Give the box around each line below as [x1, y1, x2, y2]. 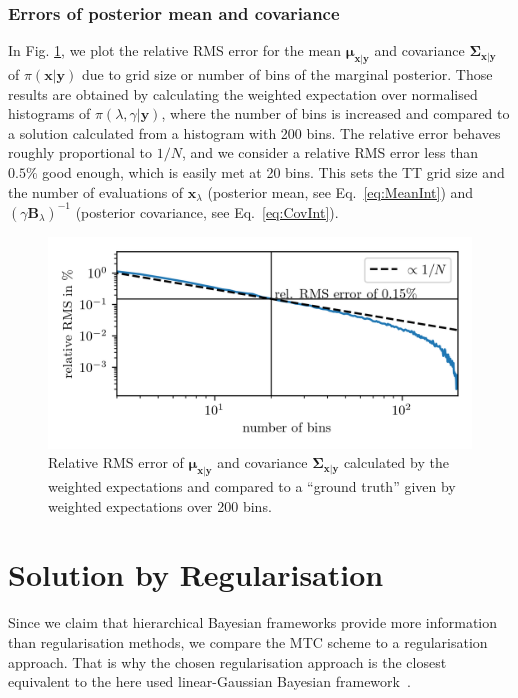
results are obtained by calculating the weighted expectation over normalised [8, 83, 478, 104]
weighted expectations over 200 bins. [48, 495, 272, 516]
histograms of [8, 103, 91, 124]
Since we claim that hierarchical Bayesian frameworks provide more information [8, 612, 498, 633]
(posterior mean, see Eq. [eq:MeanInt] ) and [207, 181, 474, 202]
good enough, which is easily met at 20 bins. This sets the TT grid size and [42, 161, 505, 182]
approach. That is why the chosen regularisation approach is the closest [8, 651, 447, 672]
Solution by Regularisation [8, 554, 384, 595]
